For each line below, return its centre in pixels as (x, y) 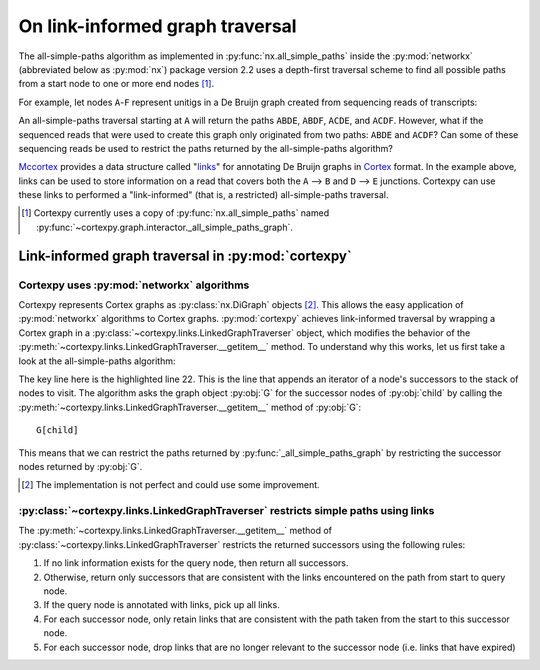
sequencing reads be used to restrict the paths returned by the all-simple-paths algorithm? (206, 148)
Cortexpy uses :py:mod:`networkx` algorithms (134, 285)
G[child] (57, 430)
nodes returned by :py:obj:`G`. (80, 466)
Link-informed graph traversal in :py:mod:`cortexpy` (185, 255)
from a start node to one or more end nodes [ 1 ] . (116, 84)
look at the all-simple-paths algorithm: (97, 361)
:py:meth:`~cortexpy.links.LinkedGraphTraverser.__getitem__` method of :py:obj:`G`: (190, 407)
